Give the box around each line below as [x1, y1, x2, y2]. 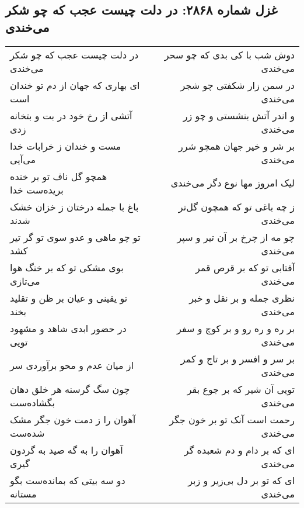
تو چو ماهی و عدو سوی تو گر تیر [10, 230, 141, 244]
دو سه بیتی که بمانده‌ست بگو [10, 473, 125, 487]
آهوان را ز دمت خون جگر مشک [10, 412, 136, 426]
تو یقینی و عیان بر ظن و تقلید [10, 291, 128, 305]
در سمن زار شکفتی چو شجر [180, 78, 295, 92]
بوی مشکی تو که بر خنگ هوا [10, 260, 124, 274]
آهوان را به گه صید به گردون [10, 443, 123, 457]
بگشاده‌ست [10, 395, 55, 409]
